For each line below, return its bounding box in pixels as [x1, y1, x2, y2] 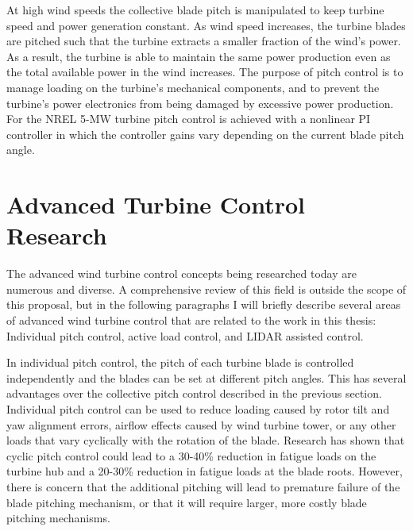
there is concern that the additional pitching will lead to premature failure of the [6, 478, 400, 494]
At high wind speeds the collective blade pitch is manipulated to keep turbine [6, 2, 384, 17]
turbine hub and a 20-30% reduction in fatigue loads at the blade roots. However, [6, 463, 403, 479]
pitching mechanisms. [6, 510, 110, 526]
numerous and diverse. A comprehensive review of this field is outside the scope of [6, 280, 407, 297]
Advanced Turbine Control [6, 188, 306, 221]
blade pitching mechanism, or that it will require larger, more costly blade [6, 494, 367, 510]
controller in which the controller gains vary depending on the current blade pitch [6, 125, 404, 142]
